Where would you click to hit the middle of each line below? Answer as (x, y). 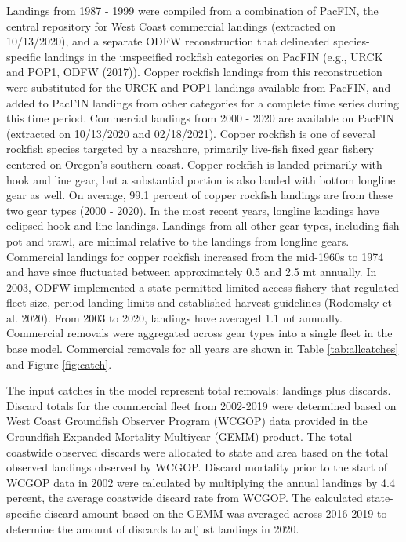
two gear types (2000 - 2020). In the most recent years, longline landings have (193, 210)
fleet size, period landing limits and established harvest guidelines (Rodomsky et (199, 302)
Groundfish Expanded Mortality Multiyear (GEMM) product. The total (179, 437)
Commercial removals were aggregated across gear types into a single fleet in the (199, 333)
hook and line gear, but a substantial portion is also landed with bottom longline (201, 179)
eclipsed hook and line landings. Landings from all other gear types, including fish (203, 226)
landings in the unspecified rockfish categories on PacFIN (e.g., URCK (214, 56)
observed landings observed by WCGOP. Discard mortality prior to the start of (197, 467)
